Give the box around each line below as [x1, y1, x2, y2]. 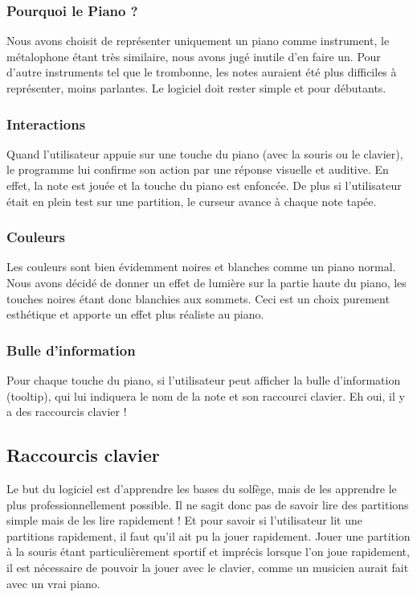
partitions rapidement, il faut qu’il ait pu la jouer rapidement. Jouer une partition [6, 527, 411, 544]
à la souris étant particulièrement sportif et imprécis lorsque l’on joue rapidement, [6, 543, 410, 560]
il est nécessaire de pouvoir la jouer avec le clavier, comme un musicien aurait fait [6, 558, 409, 575]
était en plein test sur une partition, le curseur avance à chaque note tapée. [6, 192, 377, 209]
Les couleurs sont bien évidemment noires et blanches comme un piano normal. [6, 258, 396, 275]
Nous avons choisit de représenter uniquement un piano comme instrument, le [6, 32, 390, 49]
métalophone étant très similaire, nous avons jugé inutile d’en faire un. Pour [6, 47, 381, 64]
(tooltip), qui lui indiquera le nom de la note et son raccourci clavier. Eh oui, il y [6, 387, 405, 404]
